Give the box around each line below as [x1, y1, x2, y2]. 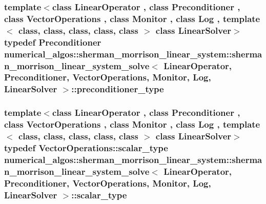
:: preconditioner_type [71, 83, 164, 95]
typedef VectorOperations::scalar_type [4, 141, 168, 154]
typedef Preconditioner [4, 35, 101, 48]
